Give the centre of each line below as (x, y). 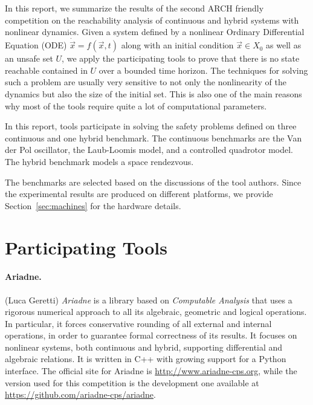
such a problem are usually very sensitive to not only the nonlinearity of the (146, 82)
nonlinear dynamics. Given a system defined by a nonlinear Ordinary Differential (155, 32)
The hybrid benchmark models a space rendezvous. (99, 161)
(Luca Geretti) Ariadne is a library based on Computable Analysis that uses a (149, 300)
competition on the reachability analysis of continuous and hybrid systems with (152, 20)
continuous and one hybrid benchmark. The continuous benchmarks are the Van (153, 138)
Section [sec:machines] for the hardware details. (93, 205)
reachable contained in (46, 70)
